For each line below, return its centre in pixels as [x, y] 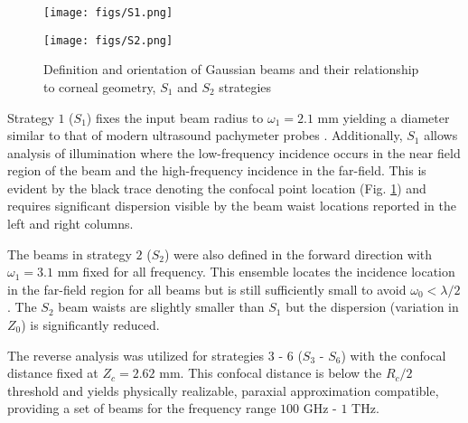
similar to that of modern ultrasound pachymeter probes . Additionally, [205, 135]
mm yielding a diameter [384, 117]
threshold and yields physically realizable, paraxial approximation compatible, [223, 390]
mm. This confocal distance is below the [271, 373]
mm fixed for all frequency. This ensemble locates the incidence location [256, 272]
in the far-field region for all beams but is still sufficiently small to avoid [207, 289]
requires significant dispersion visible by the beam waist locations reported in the [232, 206]
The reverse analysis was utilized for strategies [136, 355]
